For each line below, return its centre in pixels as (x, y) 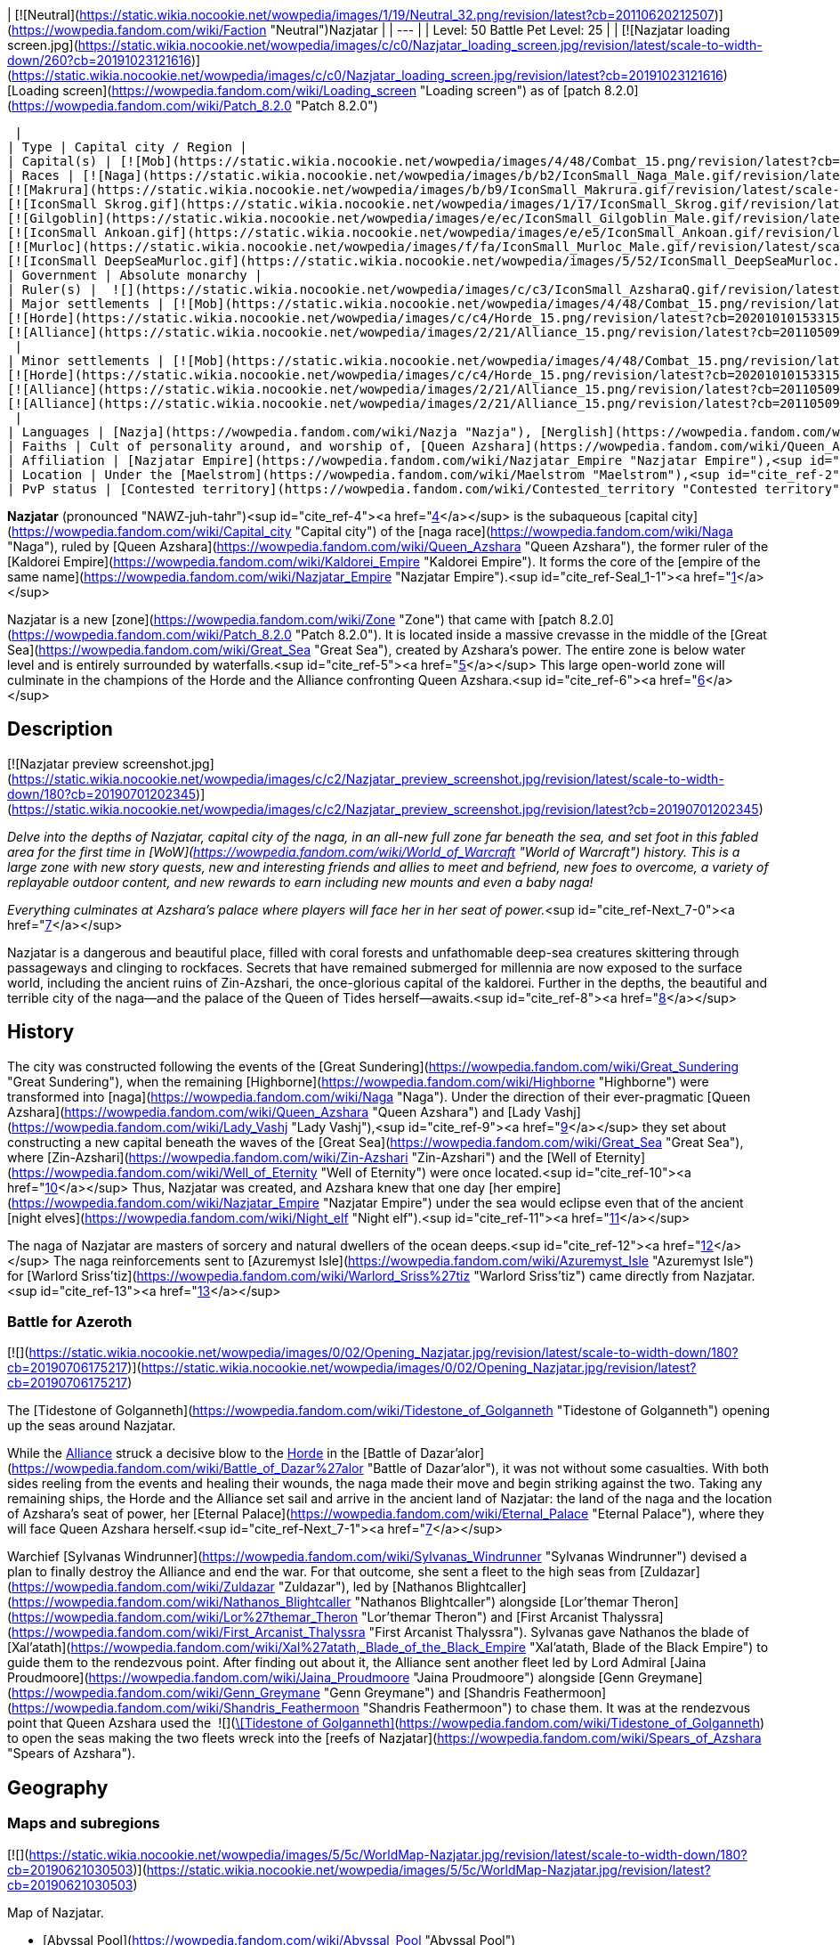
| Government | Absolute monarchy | (135, 275)
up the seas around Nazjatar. (92, 1426)
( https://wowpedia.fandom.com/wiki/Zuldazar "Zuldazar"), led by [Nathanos (230, 1587)
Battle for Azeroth (70, 1322)
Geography (58, 1787)
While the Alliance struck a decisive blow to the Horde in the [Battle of (212, 1453)
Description (60, 729)
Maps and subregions (84, 1823)
